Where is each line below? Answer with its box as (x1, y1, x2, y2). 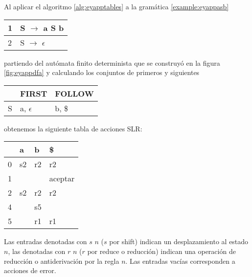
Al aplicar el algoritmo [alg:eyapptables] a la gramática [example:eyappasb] (4, 1, 229, 11)
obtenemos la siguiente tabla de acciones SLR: (4, 123, 142, 133)
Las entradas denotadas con (4, 236, 87, 247)
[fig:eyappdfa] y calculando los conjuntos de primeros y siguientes (4, 67, 200, 77)
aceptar (49, 173, 75, 184)
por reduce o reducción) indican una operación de (87, 246, 236, 256)
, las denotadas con (8, 246, 66, 256)
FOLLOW (55, 87, 94, 99)
